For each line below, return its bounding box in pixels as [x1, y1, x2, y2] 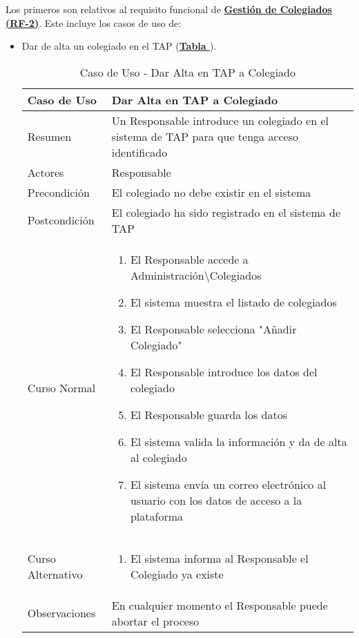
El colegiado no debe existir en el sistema [111, 184, 311, 200]
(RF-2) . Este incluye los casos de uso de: [6, 15, 182, 30]
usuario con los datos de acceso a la [130, 492, 302, 508]
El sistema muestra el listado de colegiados [130, 293, 337, 310]
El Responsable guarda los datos [130, 406, 288, 423]
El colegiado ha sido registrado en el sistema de [111, 204, 341, 220]
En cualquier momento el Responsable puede [111, 597, 328, 613]
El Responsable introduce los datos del [130, 363, 318, 380]
